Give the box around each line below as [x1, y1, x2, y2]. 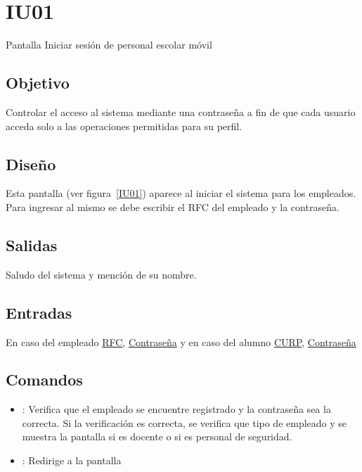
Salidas [6, 234, 58, 255]
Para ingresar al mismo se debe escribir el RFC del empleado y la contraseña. [6, 199, 340, 214]
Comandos [6, 369, 83, 390]
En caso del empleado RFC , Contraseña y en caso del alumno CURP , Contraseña [6, 334, 356, 349]
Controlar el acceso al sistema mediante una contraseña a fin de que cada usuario [6, 104, 356, 119]
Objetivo [6, 72, 70, 94]
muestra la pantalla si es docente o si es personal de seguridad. [22, 429, 292, 444]
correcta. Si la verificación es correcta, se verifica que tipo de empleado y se [22, 415, 347, 430]
